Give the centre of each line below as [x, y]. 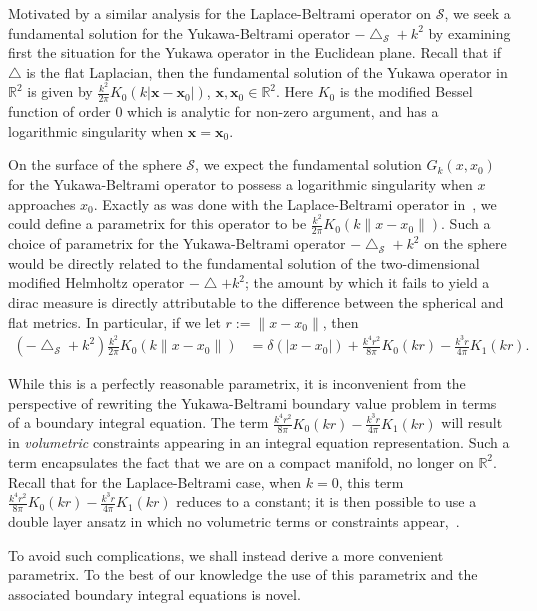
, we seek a [477, 13]
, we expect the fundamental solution [308, 164]
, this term [371, 481]
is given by [60, 91]
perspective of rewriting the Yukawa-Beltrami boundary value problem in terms [252, 402]
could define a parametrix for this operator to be [157, 223]
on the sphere [465, 243]
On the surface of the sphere [95, 164]
